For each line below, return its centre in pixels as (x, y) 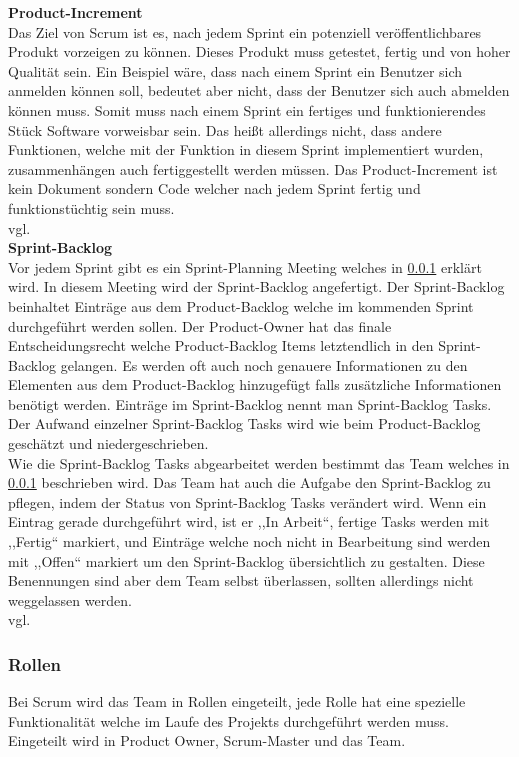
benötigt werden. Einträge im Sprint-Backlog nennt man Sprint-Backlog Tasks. (250, 403)
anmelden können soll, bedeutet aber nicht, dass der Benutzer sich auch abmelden (259, 90)
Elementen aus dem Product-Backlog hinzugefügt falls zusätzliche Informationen (255, 384)
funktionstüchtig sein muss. (91, 207)
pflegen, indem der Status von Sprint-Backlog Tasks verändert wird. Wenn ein (247, 501)
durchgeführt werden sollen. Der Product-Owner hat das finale (200, 325)
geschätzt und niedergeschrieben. (108, 443)
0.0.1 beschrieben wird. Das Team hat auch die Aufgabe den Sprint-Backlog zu (249, 482)
